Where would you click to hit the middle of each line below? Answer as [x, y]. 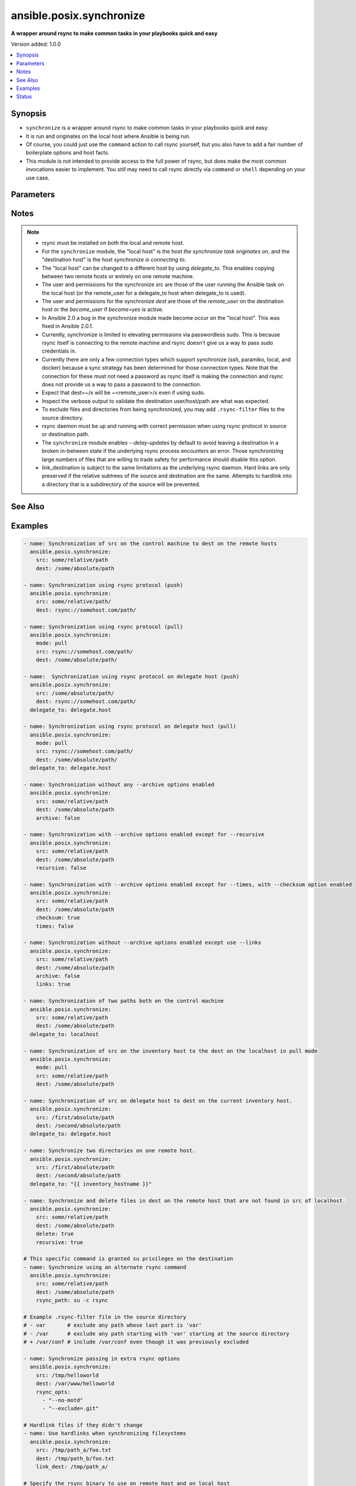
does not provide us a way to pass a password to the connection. [122, 384]
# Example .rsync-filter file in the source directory [105, 1317]
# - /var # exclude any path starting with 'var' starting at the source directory [157, 1334]
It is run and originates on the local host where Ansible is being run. [108, 136]
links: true [53, 984]
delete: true [55, 1234]
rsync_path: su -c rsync [72, 1301]
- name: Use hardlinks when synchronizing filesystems [105, 1433]
